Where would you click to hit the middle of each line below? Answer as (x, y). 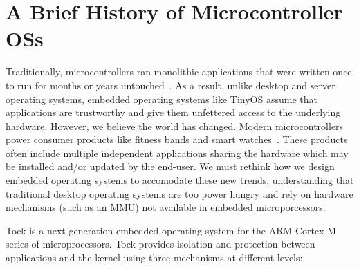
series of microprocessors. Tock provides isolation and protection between (160, 244)
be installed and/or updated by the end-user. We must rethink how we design (170, 166)
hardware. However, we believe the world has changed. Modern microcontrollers (175, 126)
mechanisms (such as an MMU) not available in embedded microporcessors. (166, 207)
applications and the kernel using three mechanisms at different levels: (154, 258)
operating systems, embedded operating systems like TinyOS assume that (162, 99)
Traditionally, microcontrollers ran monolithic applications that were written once (179, 72)
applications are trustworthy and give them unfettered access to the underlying (173, 112)
